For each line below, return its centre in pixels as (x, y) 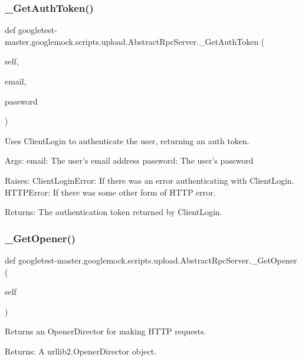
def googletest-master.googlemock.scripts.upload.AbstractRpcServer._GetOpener (151, 260)
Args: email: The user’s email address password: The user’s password (129, 160)
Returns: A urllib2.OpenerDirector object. (81, 351)
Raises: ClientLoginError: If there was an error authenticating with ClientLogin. (150, 180)
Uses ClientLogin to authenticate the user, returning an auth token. (127, 140)
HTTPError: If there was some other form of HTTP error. (110, 192)
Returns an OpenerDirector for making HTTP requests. (106, 331)
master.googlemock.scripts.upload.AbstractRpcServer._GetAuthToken (132, 41)
